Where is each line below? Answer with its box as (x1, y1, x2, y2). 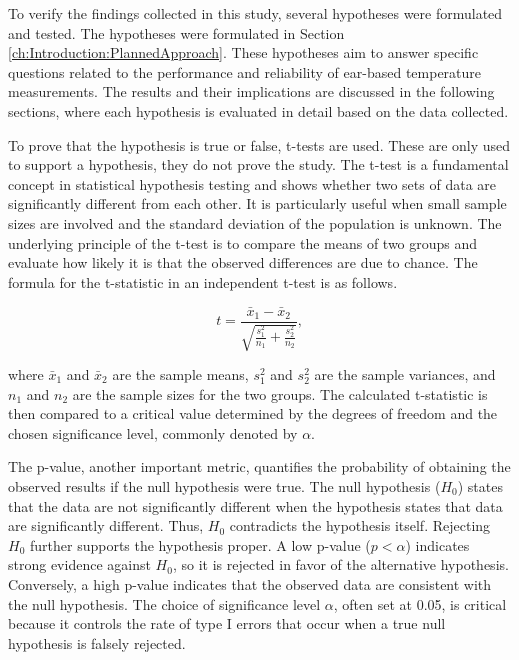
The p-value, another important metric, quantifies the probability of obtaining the (8, 456, 511, 477)
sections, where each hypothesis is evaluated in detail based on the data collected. (8, 100, 509, 121)
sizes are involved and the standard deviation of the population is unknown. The (8, 212, 502, 233)
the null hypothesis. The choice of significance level (8, 593, 321, 614)
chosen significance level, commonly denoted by (8, 422, 298, 443)
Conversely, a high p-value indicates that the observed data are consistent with (8, 573, 492, 594)
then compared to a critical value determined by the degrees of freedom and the (8, 403, 498, 424)
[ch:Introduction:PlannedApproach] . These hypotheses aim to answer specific (8, 42, 479, 63)
